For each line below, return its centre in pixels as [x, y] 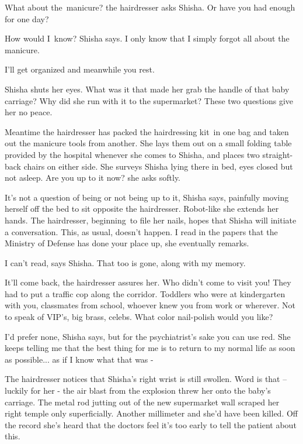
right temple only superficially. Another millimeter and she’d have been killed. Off [151, 413]
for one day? [27, 18]
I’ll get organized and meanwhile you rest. [80, 69]
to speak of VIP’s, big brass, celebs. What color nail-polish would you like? [139, 317]
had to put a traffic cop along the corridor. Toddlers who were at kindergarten [145, 293]
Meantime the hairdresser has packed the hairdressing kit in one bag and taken [147, 131]
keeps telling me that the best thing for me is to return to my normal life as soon [150, 348]
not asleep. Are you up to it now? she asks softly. [93, 178]
